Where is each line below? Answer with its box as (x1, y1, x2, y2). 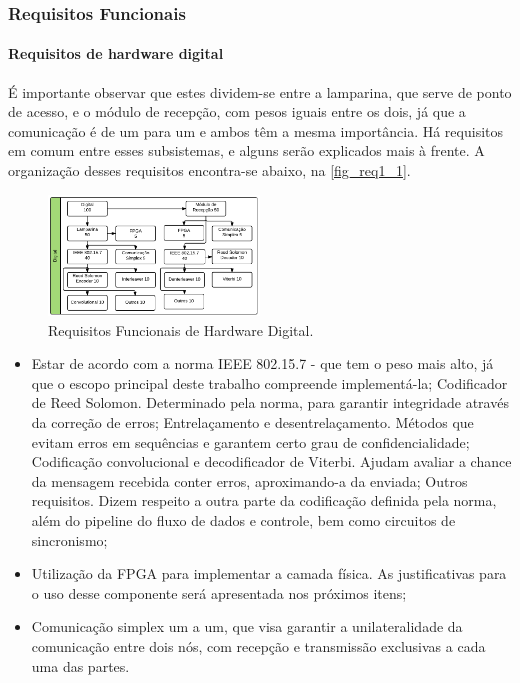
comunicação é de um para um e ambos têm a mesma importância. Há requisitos (8, 120, 504, 141)
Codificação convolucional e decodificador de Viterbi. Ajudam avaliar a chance (31, 451, 512, 472)
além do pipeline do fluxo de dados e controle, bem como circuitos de (31, 509, 456, 530)
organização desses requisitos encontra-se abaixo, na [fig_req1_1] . (8, 160, 411, 181)
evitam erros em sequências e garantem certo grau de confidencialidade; (31, 431, 470, 452)
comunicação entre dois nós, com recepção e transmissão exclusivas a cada (31, 635, 486, 656)
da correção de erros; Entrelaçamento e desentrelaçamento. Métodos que (31, 411, 474, 432)
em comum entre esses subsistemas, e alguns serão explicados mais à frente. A (8, 140, 485, 161)
